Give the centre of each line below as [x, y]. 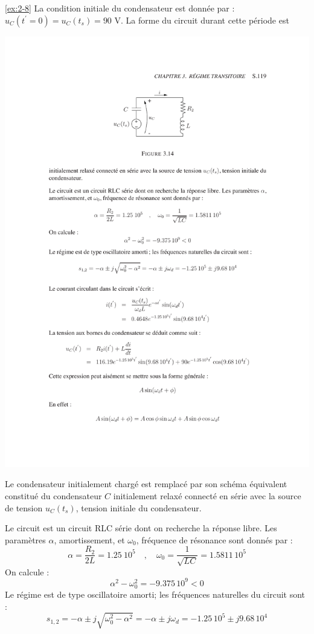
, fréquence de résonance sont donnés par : [214, 539]
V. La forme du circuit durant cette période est [202, 20]
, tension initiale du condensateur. [139, 507]
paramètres [25, 539]
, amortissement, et [89, 539]
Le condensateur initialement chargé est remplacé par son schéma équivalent [146, 484]
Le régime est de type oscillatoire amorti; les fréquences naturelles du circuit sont [155, 594]
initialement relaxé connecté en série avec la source [207, 495]
